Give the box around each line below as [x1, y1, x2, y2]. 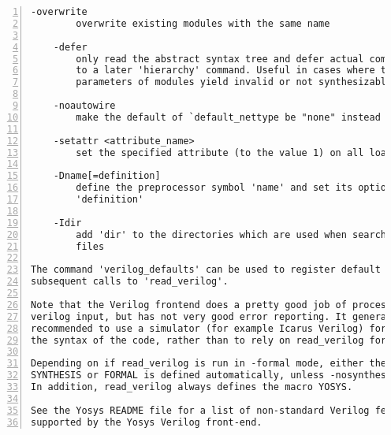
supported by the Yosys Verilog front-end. [31, 416, 263, 428]
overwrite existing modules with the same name [76, 17, 330, 29]
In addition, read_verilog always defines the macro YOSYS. [31, 381, 353, 392]
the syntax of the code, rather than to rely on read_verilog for [31, 334, 387, 346]
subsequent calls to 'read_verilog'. [31, 276, 229, 288]
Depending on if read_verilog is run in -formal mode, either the [31, 358, 387, 370]
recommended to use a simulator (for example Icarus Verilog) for [31, 322, 387, 334]
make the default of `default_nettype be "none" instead [76, 111, 381, 123]
